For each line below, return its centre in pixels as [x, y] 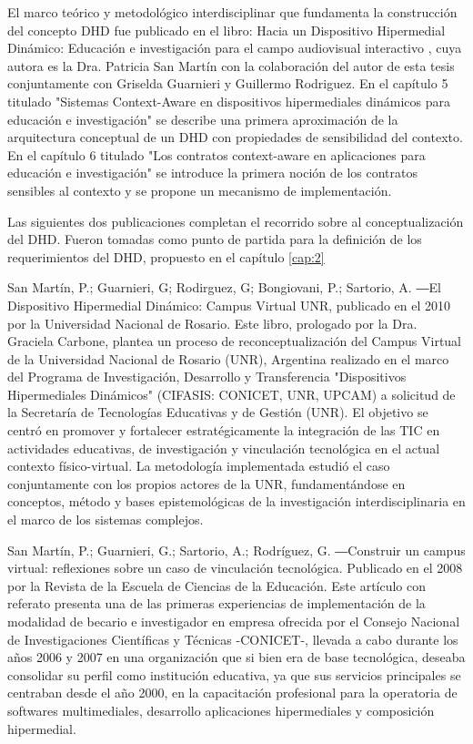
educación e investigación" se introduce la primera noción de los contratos [212, 173]
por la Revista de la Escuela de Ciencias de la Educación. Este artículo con [217, 585]
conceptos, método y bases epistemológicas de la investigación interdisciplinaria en [236, 501]
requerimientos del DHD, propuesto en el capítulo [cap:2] [166, 256]
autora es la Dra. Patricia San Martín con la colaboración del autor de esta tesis [231, 65]
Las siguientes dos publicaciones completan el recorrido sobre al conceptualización [236, 221]
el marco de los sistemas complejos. [106, 520]
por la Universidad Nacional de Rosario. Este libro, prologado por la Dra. [212, 323]
